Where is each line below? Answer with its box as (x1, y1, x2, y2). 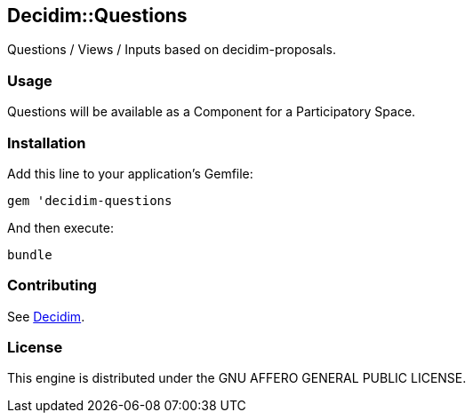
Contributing (7, 276, 97, 295)
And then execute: (7, 219, 114, 235)
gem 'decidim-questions (7, 193, 172, 208)
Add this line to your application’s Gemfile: (7, 165, 253, 181)
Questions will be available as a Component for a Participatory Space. (7, 104, 416, 120)
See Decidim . (7, 308, 85, 324)
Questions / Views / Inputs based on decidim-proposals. (7, 42, 336, 58)
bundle (7, 247, 52, 262)
